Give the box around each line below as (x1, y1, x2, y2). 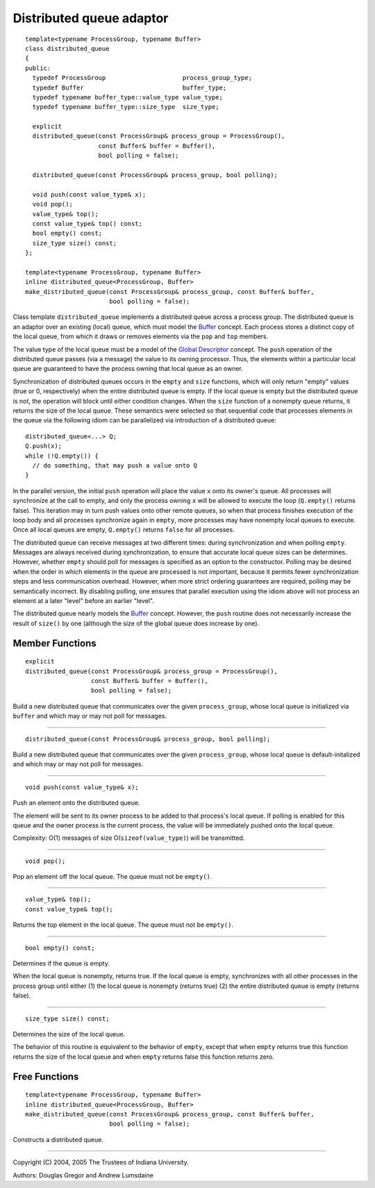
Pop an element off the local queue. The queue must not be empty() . (12, 873, 212, 881)
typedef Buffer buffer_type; (32, 83, 227, 92)
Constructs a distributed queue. (12, 1135, 104, 1144)
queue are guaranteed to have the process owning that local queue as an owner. (12, 365, 243, 373)
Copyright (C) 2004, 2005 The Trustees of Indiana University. (12, 1158, 189, 1166)
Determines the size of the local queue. (12, 1030, 126, 1038)
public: (25, 64, 51, 72)
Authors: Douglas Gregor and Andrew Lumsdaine (12, 1171, 154, 1179)
